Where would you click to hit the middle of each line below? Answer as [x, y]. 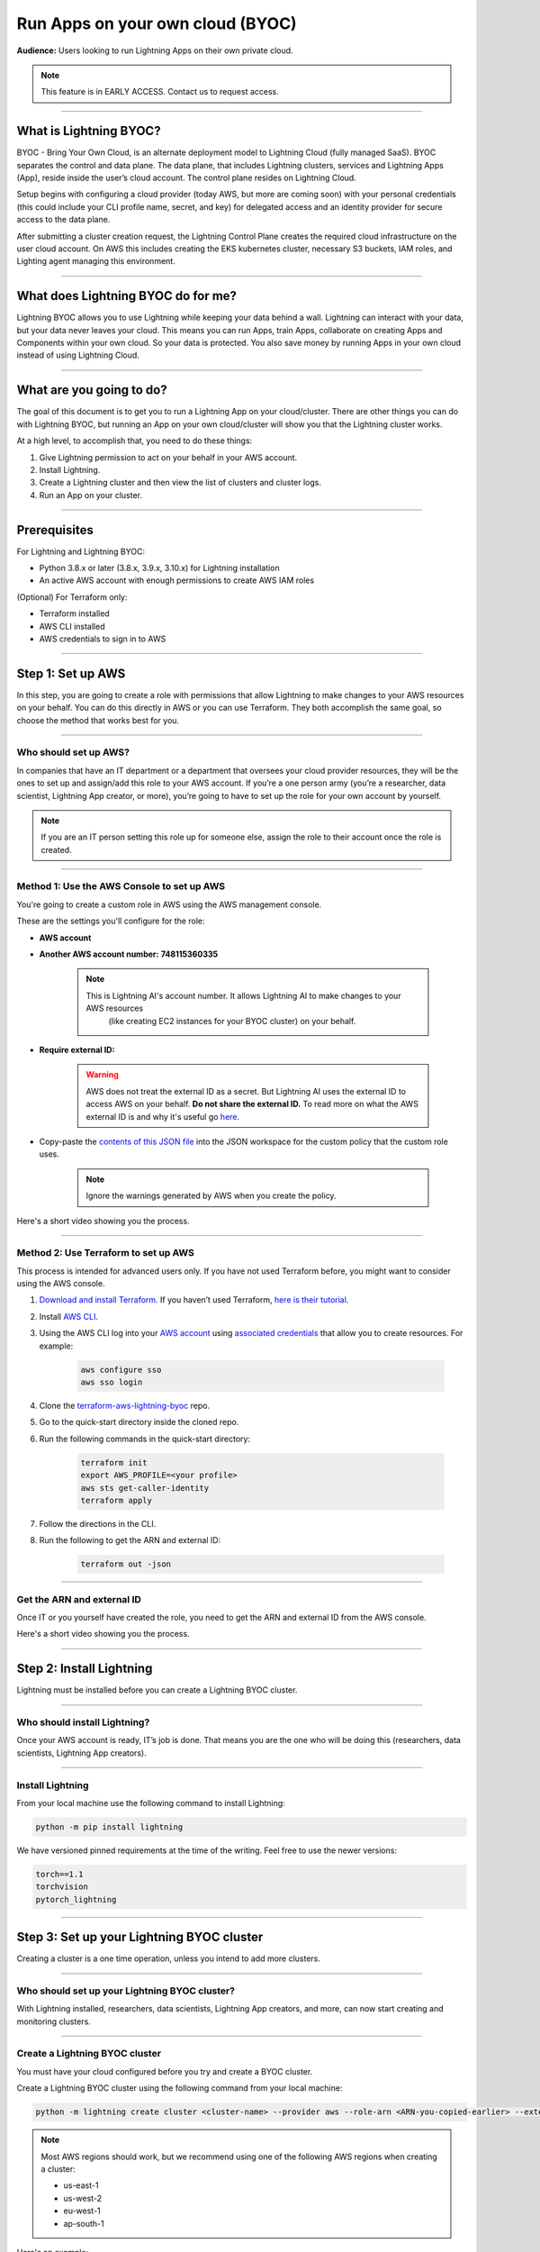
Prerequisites [55, 530]
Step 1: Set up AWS [71, 673]
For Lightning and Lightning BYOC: [81, 551]
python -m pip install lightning [109, 1827]
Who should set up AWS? [73, 752]
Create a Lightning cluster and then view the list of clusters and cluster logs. [180, 483]
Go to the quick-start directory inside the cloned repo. [139, 1422]
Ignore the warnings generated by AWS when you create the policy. [211, 1196]
